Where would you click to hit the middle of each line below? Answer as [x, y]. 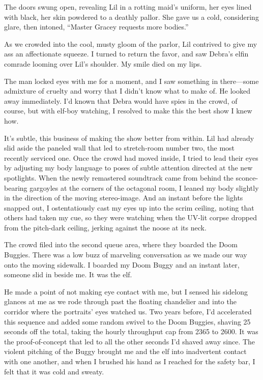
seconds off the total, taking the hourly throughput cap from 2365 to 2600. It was [131, 331]
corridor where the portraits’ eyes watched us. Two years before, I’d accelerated [128, 312]
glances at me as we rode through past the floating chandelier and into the [120, 301]
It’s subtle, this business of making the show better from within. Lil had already [129, 138]
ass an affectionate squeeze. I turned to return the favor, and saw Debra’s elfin [126, 54]
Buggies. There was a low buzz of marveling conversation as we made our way [126, 255]
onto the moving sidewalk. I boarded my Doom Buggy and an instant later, [122, 264]
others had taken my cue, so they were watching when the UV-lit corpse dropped [130, 217]
